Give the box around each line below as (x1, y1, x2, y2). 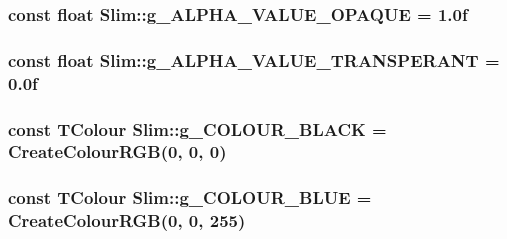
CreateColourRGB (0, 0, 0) (8, 139, 227, 164)
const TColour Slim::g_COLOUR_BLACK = (8, 116, 387, 141)
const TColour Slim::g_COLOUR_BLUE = (8, 185, 372, 210)
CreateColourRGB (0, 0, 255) (8, 208, 246, 233)
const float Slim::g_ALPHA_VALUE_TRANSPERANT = (8, 47, 500, 72)
